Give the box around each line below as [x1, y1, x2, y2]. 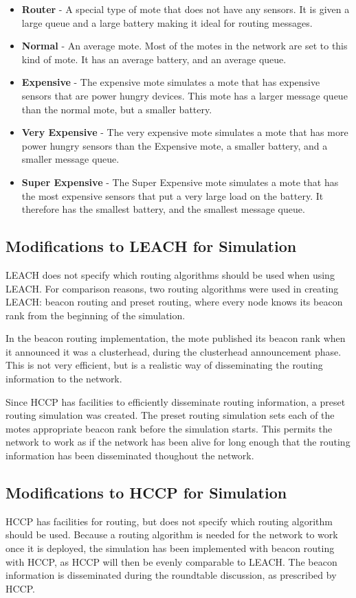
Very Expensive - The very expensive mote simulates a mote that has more [21, 125, 348, 139]
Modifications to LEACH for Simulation [5, 235, 297, 257]
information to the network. [5, 371, 122, 386]
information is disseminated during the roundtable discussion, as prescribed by [5, 568, 337, 582]
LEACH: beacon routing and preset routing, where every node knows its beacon [5, 295, 343, 309]
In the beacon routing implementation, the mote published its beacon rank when [5, 331, 346, 345]
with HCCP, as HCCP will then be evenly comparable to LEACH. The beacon [5, 554, 337, 568]
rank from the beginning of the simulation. [5, 308, 186, 322]
